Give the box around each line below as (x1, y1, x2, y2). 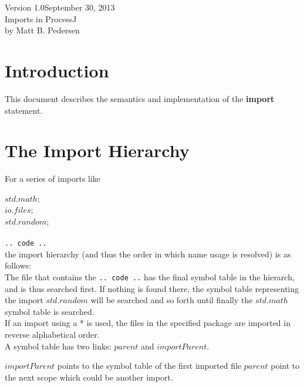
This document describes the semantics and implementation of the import (5, 92, 275, 104)
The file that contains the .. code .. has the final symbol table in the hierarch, (5, 271, 295, 283)
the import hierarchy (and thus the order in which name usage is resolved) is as (5, 247, 291, 260)
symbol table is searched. (5, 305, 94, 317)
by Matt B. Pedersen (5, 24, 80, 36)
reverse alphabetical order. (5, 328, 100, 341)
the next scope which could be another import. (5, 371, 173, 383)
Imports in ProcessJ (5, 12, 77, 25)
